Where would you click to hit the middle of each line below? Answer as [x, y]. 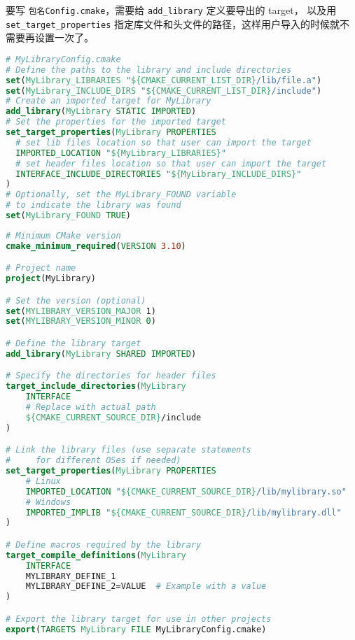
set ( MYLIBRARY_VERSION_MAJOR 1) [81, 311]
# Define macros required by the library [104, 545]
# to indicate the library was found [93, 205]
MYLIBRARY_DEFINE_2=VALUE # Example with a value [146, 586]
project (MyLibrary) [51, 279]
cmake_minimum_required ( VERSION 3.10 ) [96, 246]
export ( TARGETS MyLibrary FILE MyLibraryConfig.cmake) [136, 629]
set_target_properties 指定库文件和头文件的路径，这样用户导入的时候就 [173, 23]
